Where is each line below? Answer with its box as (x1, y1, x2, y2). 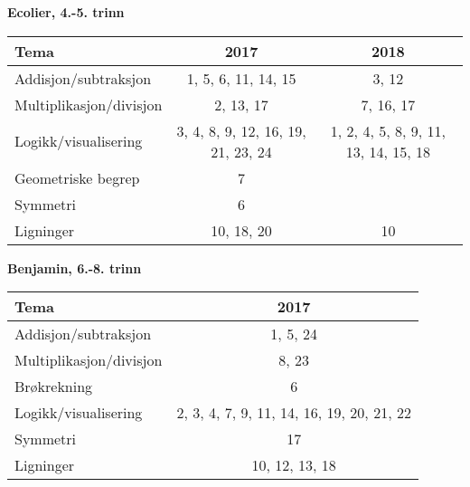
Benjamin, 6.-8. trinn (7, 258, 142, 277)
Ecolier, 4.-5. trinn (7, 3, 125, 21)
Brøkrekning (14, 376, 93, 397)
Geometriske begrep (14, 167, 140, 188)
